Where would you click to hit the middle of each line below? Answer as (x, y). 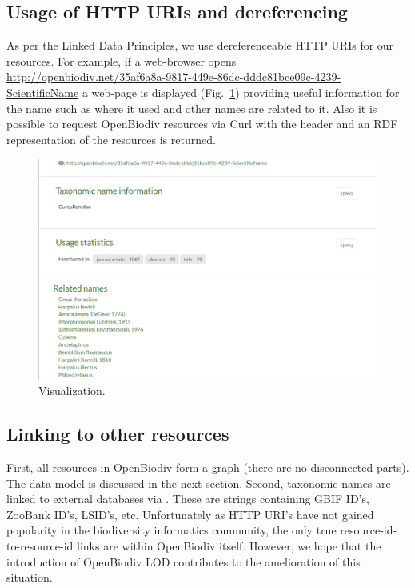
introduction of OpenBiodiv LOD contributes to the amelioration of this (184, 561)
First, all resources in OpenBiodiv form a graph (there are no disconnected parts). (208, 467)
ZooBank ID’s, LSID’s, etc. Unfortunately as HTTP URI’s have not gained (190, 514)
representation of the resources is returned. (111, 139)
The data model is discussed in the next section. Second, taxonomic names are (199, 483)
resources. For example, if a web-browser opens (122, 60)
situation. (30, 577)
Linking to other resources (118, 434)
